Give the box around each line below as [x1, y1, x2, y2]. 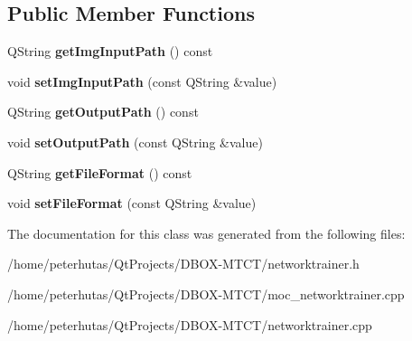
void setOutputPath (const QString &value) [7, 132, 263, 151]
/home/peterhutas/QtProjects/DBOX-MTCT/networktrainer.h [7, 254, 360, 273]
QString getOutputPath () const [7, 102, 199, 121]
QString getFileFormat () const [7, 163, 192, 182]
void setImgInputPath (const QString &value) [7, 71, 277, 90]
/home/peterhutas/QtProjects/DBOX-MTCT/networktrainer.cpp [7, 315, 372, 334]
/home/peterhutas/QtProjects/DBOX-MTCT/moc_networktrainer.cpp [7, 284, 405, 303]
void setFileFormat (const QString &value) [7, 194, 257, 213]
